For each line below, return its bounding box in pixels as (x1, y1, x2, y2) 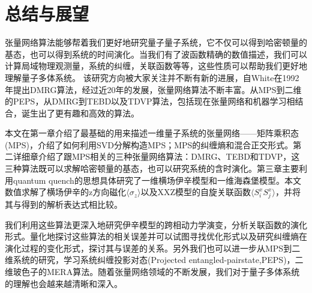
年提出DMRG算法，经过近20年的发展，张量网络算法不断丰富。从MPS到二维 (5, 83, 302, 95)
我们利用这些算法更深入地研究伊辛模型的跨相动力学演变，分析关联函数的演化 (5, 218, 307, 231)
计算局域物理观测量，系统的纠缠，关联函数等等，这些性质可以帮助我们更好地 (5, 59, 307, 72)
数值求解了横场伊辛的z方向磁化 (5, 186, 127, 198)
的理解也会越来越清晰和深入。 (5, 277, 122, 289)
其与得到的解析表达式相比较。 (5, 198, 122, 210)
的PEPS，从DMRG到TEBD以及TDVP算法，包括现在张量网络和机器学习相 (5, 95, 295, 107)
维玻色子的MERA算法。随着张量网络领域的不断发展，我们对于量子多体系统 (5, 265, 300, 277)
